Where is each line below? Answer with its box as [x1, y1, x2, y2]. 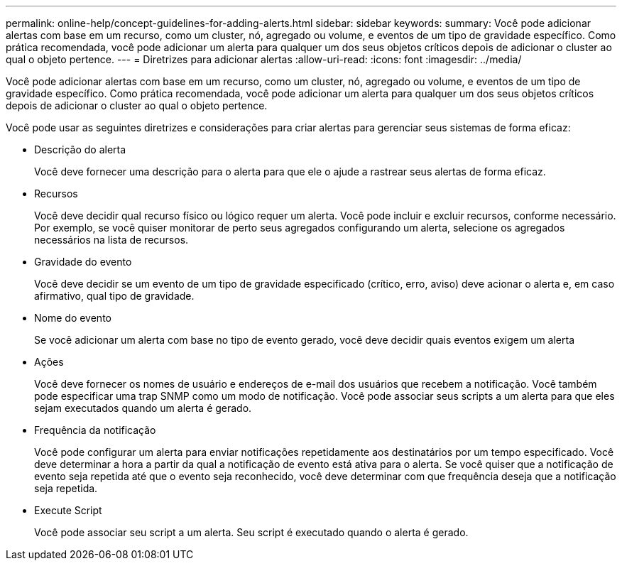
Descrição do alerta [34, 143, 126, 156]
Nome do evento [34, 312, 111, 324]
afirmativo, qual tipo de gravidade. [34, 290, 195, 302]
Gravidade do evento [34, 256, 132, 268]
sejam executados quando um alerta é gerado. [34, 402, 252, 414]
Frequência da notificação [34, 424, 156, 436]
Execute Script [34, 504, 102, 516]
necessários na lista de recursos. [34, 234, 189, 246]
